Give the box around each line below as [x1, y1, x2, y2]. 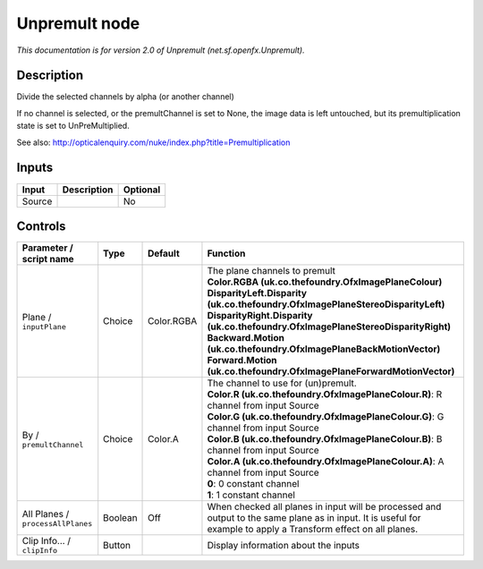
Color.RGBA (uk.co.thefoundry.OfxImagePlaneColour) [207, 276, 443, 288]
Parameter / [21, 242, 73, 254]
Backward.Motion [207, 332, 285, 344]
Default [148, 247, 180, 259]
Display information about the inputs [207, 539, 360, 551]
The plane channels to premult [207, 265, 335, 277]
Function [207, 247, 246, 259]
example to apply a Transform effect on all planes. [207, 523, 419, 536]
